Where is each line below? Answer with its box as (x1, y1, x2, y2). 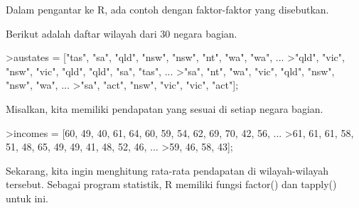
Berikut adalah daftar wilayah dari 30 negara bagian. (6, 26, 237, 40)
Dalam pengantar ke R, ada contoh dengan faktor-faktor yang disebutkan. (6, 2, 329, 16)
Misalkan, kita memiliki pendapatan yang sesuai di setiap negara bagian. (6, 101, 323, 116)
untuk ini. (6, 190, 48, 205)
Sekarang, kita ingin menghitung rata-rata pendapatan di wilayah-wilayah (6, 163, 329, 177)
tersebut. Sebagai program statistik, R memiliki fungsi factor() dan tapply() (6, 177, 337, 192)
